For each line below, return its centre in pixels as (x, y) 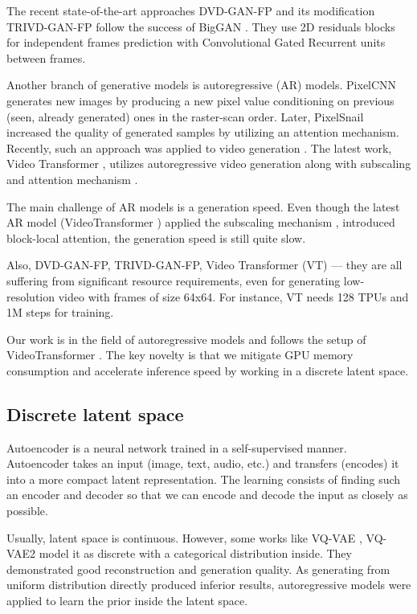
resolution (31, 296)
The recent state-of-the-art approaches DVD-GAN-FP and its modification (191, 10)
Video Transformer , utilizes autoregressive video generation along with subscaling (209, 164)
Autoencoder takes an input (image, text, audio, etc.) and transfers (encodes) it (203, 463)
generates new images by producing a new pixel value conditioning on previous (200, 100)
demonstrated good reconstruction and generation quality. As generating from (198, 569)
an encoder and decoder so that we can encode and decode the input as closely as (207, 495)
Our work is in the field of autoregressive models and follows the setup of (186, 339)
